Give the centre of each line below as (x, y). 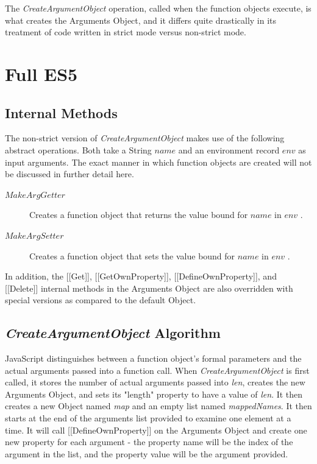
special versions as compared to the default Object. (101, 300)
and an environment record (229, 149)
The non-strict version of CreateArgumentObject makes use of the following (145, 138)
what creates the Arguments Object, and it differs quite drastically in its (141, 20)
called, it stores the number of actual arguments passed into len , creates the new (155, 382)
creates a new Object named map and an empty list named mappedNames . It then (158, 406)
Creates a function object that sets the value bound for (132, 255)
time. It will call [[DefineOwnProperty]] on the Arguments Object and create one (156, 430)
